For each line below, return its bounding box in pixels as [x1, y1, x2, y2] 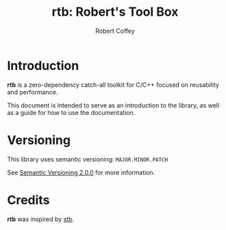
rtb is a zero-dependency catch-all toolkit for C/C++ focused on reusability [7, 80, 219, 89]
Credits [7, 192, 50, 207]
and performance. [7, 88, 58, 96]
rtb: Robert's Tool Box [51, 4, 179, 20]
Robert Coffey [95, 27, 135, 35]
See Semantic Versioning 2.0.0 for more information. [7, 168, 155, 177]
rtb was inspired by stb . [7, 215, 74, 223]
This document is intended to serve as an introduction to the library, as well [7, 101, 220, 110]
